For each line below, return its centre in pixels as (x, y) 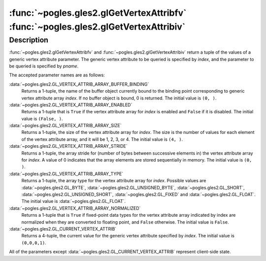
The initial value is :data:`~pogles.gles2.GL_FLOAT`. (73, 201)
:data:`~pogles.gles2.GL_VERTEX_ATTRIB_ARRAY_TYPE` (66, 174)
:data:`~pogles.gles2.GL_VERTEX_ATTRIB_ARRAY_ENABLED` (71, 105)
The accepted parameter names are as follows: (57, 75)
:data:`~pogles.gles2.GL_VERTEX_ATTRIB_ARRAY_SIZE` (65, 126)
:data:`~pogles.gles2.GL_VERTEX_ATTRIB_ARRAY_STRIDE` (68, 146)
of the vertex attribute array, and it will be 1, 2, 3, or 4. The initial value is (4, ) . (102, 139)
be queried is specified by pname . (44, 66)
